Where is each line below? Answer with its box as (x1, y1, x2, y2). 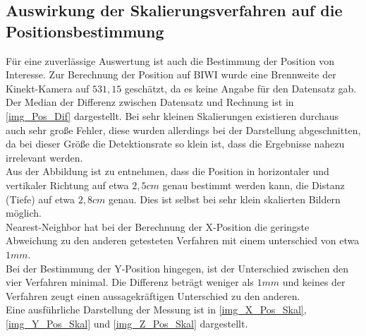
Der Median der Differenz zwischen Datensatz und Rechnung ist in (6, 95, 294, 109)
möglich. (6, 205, 42, 220)
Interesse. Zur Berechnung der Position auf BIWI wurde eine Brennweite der (6, 67, 336, 82)
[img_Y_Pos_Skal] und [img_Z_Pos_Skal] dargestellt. (6, 316, 248, 330)
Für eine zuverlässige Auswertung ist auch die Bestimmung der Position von (6, 53, 334, 68)
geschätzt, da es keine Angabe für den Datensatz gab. (124, 80, 357, 95)
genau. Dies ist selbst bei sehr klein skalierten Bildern (108, 191, 341, 206)
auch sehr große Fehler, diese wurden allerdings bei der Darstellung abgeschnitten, (6, 122, 361, 137)
